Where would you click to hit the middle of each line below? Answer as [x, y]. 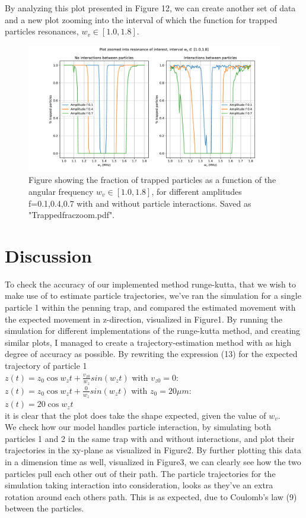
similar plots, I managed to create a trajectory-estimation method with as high [148, 342]
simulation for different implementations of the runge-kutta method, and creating [153, 331]
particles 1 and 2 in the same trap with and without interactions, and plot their [150, 438]
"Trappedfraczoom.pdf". [72, 215]
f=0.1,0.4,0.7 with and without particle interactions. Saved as [140, 203]
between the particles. [44, 508]
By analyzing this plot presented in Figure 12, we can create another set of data [150, 8]
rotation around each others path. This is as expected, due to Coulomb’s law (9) [151, 496]
